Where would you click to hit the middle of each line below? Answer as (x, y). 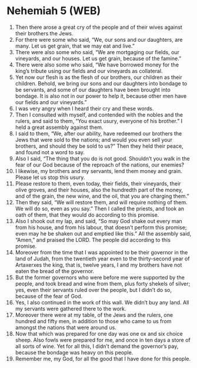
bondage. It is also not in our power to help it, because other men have (101, 96)
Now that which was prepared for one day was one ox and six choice (99, 333)
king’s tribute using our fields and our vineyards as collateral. (89, 71)
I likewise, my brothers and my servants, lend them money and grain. (98, 171)
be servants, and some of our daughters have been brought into (93, 89)
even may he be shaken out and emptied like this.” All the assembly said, (103, 233)
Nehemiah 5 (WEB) (54, 11)
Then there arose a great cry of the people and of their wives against (99, 27)
